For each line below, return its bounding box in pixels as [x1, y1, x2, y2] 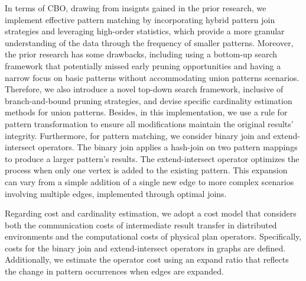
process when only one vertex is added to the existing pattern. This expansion [5, 164, 288, 176]
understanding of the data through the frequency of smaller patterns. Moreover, [5, 36, 294, 49]
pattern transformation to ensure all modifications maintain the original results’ [5, 117, 294, 130]
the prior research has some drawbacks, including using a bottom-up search [5, 48, 278, 60]
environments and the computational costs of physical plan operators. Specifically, [5, 230, 302, 243]
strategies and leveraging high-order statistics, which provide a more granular [5, 25, 285, 37]
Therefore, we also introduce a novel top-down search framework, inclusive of [5, 83, 284, 95]
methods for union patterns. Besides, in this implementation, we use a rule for [5, 106, 288, 118]
